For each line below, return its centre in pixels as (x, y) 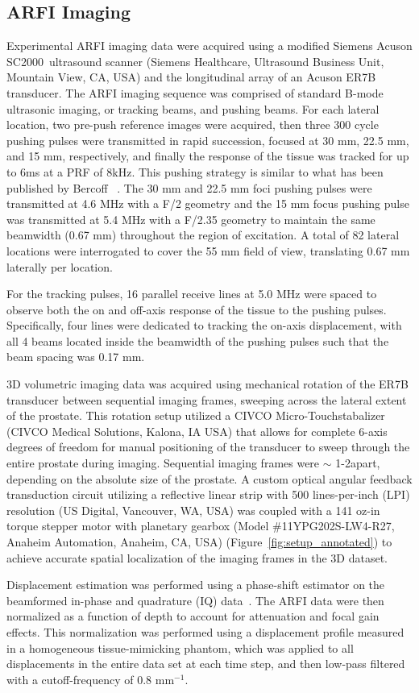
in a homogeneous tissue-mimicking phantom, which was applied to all (180, 647)
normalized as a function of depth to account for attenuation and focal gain (193, 616)
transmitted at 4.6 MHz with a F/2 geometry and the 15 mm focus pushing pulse (208, 203)
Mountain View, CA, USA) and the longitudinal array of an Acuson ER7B (191, 77)
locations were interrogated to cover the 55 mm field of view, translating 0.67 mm (208, 250)
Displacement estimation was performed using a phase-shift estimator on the (196, 585)
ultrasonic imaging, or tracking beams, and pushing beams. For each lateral (193, 108)
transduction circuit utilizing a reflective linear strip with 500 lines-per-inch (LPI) (208, 494)
